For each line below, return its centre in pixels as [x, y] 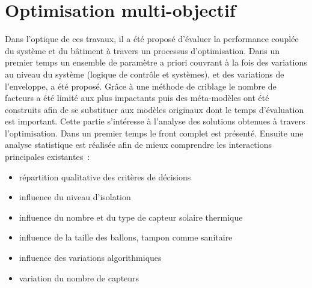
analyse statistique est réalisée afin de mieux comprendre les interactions [138, 145]
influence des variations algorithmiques [90, 258]
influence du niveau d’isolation [75, 197]
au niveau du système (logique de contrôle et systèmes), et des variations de [145, 74]
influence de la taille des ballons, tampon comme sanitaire [126, 237]
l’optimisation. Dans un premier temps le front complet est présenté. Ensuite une [154, 133]
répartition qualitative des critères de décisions [105, 176]
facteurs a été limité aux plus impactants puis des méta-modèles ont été [137, 98]
